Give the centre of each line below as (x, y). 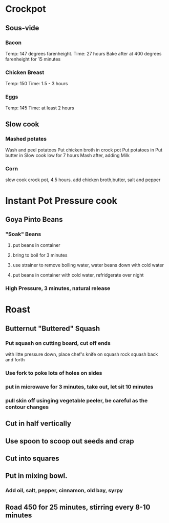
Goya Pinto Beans (34, 219)
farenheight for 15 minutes (33, 59)
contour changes (27, 407)
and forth (15, 360)
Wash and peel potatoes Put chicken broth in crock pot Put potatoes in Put (84, 150)
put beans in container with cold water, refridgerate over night (78, 275)
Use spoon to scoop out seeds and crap (70, 441)
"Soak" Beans (23, 234)
